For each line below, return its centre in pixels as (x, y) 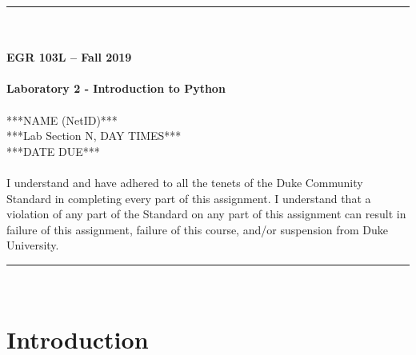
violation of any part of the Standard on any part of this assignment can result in (206, 214)
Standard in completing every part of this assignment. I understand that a (189, 198)
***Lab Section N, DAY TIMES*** (94, 136)
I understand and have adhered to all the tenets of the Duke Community (185, 182)
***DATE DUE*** (53, 151)
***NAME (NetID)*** (62, 120)
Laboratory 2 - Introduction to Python (116, 88)
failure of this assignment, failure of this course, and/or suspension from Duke (198, 229)
